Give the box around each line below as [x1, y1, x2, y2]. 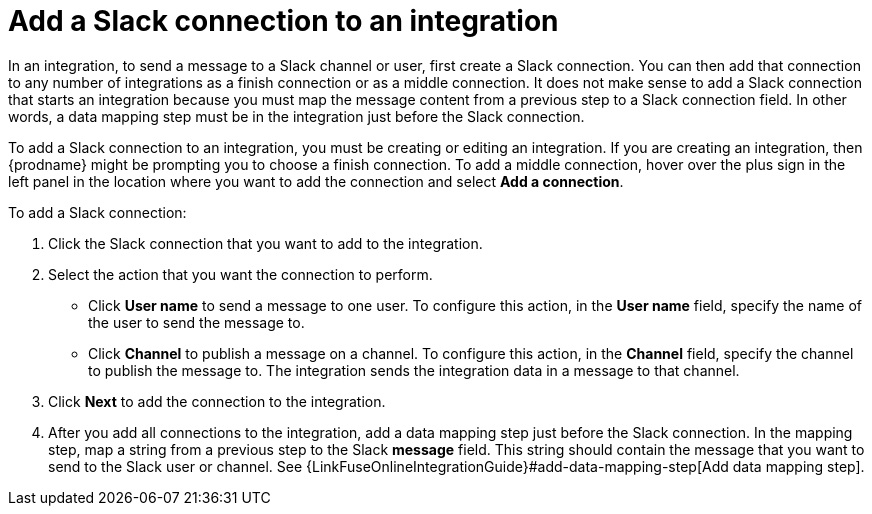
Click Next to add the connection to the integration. [48, 392, 386, 410]
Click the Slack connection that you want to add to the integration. [48, 234, 483, 252]
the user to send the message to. [88, 313, 305, 331]
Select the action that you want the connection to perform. [48, 265, 433, 283]
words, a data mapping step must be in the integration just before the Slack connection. [8, 107, 585, 125]
